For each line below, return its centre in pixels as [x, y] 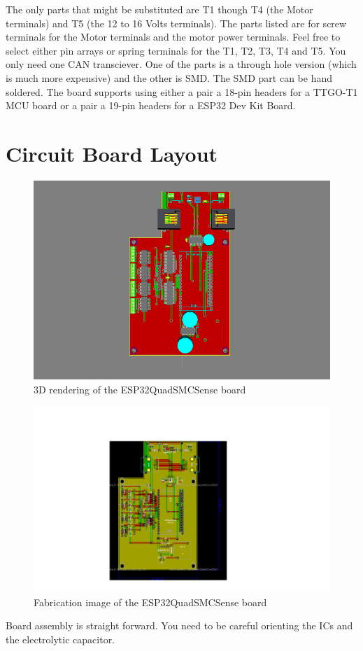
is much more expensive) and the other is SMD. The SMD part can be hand [169, 77]
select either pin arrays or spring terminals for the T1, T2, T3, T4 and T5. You [176, 50]
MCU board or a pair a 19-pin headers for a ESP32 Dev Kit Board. [151, 105]
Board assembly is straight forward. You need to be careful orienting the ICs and [179, 625]
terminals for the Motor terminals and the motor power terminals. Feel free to [173, 37]
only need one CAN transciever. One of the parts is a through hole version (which [181, 64]
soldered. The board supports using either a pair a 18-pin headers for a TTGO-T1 [182, 91]
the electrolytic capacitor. [60, 639]
